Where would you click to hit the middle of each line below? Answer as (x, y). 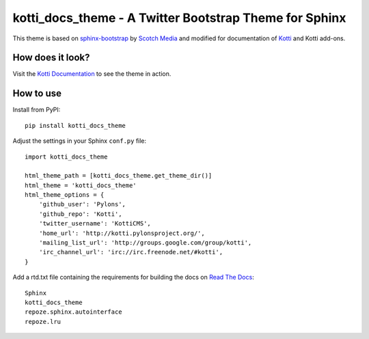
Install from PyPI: (37, 110)
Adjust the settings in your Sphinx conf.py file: (80, 141)
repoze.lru (43, 322)
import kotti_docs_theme (66, 157)
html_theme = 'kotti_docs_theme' (81, 185)
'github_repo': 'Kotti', (80, 214)
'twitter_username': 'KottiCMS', (95, 223)
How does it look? (51, 58)
